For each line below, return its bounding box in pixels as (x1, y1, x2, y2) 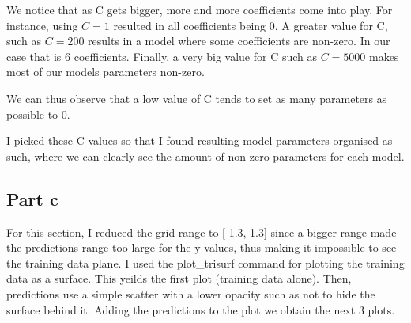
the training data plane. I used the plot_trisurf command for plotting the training (6, 254, 405, 271)
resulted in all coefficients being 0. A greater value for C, (113, 17, 388, 33)
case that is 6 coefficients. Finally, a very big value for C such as (6, 47, 317, 64)
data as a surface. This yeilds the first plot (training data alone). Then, (6, 270, 352, 287)
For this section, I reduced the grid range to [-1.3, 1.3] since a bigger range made (6, 223, 397, 240)
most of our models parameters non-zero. (6, 63, 205, 80)
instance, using (6, 17, 78, 33)
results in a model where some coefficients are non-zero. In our (88, 32, 390, 49)
